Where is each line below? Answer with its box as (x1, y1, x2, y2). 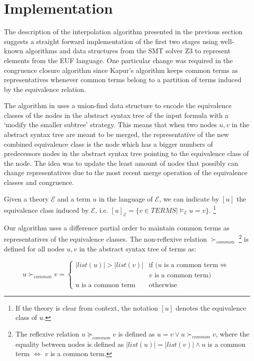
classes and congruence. (4, 177, 74, 187)
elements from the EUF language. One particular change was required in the (4, 55, 233, 65)
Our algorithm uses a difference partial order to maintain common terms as (4, 222, 230, 232)
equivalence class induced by (4, 204, 89, 215)
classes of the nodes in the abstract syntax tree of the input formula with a (4, 110, 229, 120)
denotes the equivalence (175, 302, 246, 313)
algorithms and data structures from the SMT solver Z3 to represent (25, 45, 231, 56)
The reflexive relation (15, 328, 80, 338)
